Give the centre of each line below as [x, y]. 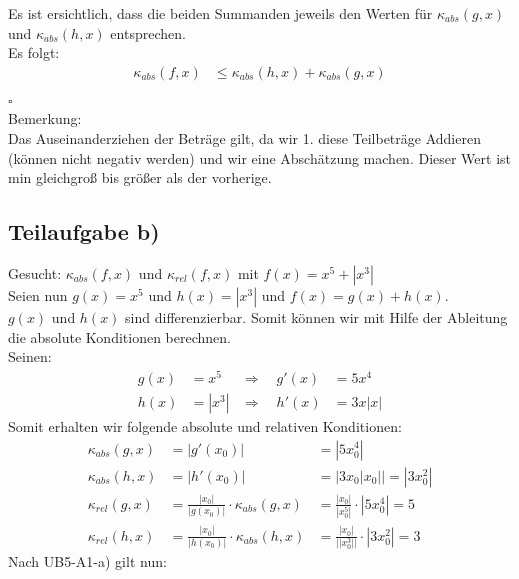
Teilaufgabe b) [84, 231]
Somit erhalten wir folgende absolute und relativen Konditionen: [205, 425]
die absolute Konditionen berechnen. [119, 336]
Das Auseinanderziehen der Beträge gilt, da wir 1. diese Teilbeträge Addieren [244, 138]
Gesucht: [35, 273]
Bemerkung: [45, 118]
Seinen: [30, 356]
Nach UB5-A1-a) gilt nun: [87, 561]
